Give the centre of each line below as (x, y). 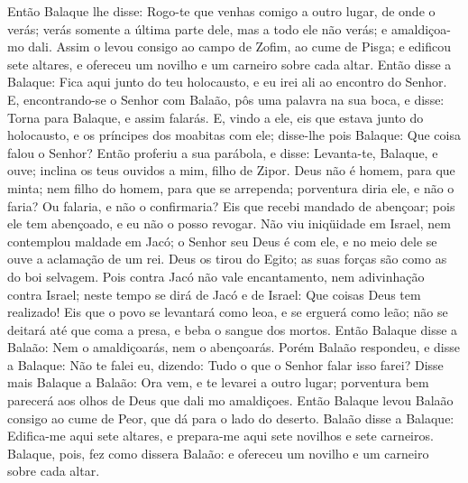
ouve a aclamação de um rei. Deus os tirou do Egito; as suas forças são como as (227, 259)
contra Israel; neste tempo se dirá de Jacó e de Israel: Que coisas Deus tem (214, 294)
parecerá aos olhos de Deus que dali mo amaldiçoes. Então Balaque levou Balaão (230, 400)
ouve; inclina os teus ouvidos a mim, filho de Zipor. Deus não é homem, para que (231, 170)
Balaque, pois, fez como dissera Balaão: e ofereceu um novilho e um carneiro (218, 453)
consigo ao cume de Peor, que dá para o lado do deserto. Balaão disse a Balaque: (231, 418)
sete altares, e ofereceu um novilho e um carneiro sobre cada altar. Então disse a (229, 64)
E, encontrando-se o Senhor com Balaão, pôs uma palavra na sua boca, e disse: (226, 99)
